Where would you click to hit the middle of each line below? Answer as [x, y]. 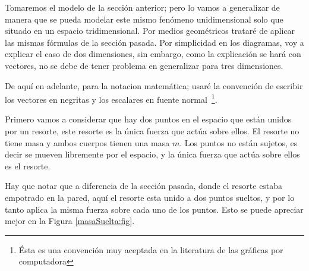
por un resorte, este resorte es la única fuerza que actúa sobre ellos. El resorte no [152, 131]
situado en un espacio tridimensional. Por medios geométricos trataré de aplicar [150, 31]
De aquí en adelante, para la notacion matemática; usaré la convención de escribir [154, 85]
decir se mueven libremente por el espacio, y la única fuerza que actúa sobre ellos [152, 154]
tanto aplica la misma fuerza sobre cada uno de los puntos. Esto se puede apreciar [154, 209]
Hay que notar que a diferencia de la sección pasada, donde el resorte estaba [144, 186]
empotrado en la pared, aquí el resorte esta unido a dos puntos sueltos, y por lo [150, 197]
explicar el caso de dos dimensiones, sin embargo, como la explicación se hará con [153, 54]
